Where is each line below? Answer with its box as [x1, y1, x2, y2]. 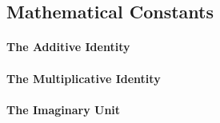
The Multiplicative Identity [6, 69, 161, 86]
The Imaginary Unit [6, 101, 121, 117]
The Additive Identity [6, 38, 130, 55]
